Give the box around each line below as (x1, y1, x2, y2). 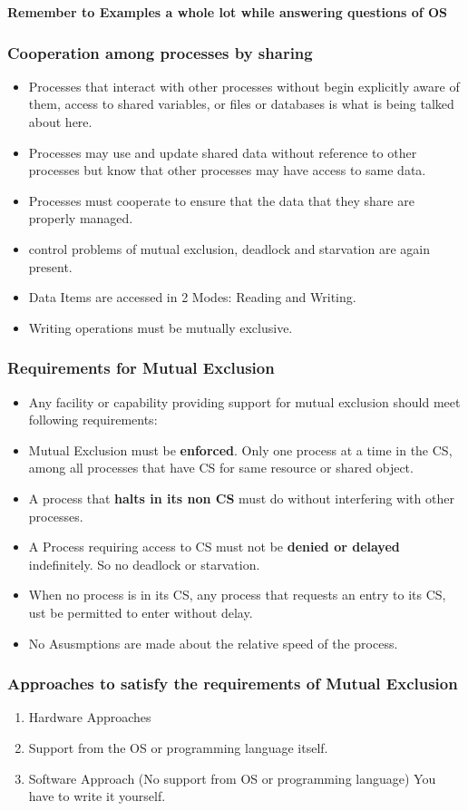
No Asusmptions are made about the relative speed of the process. (28, 633, 398, 652)
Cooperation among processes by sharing (7, 41, 313, 64)
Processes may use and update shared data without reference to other (28, 142, 417, 161)
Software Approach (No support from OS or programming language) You (28, 768, 436, 787)
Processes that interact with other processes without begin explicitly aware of (28, 76, 460, 95)
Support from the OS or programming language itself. (28, 738, 328, 757)
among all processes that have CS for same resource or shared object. (28, 458, 414, 477)
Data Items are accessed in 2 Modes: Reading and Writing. (28, 288, 356, 307)
